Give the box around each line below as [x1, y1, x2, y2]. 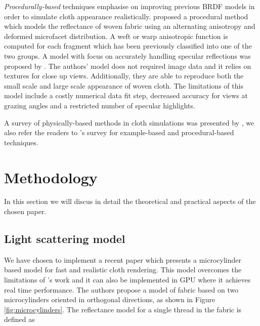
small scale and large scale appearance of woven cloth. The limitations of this [4, 80, 243, 91]
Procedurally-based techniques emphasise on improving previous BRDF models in [4, 1, 255, 11]
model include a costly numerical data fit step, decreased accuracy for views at [4, 90, 248, 101]
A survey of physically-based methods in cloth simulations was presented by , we [4, 117, 254, 128]
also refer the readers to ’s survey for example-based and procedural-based [4, 127, 234, 138]
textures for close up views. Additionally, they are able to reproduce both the [4, 70, 244, 81]
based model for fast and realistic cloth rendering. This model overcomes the [4, 264, 242, 275]
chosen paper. [4, 206, 47, 217]
